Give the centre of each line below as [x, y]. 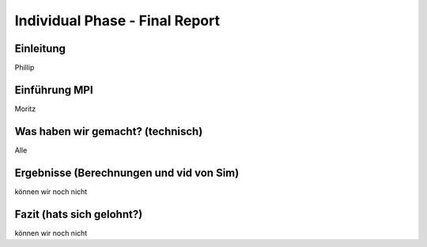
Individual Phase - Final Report [117, 21]
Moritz [25, 109]
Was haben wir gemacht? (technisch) [109, 131]
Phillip [25, 68]
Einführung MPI [54, 90]
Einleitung [40, 49]
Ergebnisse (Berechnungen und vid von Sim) [127, 172]
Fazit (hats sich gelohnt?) [79, 214]
